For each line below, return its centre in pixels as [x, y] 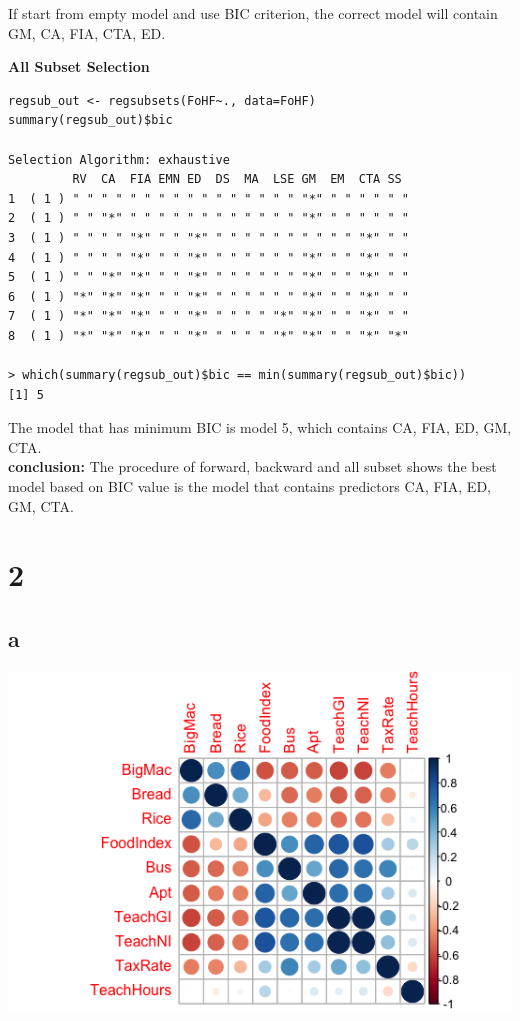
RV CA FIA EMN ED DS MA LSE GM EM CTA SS [237, 179]
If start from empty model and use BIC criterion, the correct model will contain [253, 13]
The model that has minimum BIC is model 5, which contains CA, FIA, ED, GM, [260, 427]
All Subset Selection [79, 66]
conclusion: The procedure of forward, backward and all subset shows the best [252, 466]
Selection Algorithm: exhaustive [119, 159]
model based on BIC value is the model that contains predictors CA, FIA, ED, [249, 486]
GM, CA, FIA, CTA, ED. [87, 32]
